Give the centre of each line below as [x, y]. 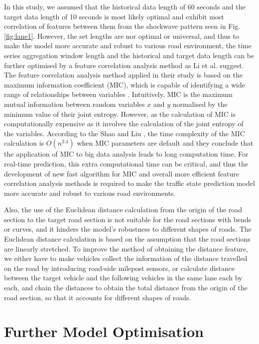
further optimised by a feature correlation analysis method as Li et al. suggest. [124, 65]
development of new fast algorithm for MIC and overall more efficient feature [122, 173]
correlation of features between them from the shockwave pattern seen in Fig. [122, 26]
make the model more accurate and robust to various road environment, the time [128, 45]
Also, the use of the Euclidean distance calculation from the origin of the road [123, 210]
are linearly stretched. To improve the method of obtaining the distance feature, [126, 248]
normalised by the [200, 104]
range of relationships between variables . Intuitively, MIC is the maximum [118, 94]
